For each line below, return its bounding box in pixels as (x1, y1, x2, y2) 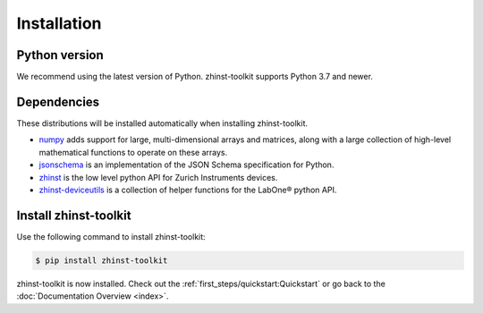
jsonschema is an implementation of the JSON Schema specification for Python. (38, 159, 335, 170)
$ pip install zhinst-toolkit (35, 255, 168, 266)
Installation (16, 13, 102, 33)
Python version (16, 47, 105, 63)
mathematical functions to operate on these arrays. (38, 147, 228, 157)
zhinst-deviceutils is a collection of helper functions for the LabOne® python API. (38, 184, 337, 195)
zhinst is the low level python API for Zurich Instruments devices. (38, 172, 278, 182)
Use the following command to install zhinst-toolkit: (16, 231, 206, 241)
